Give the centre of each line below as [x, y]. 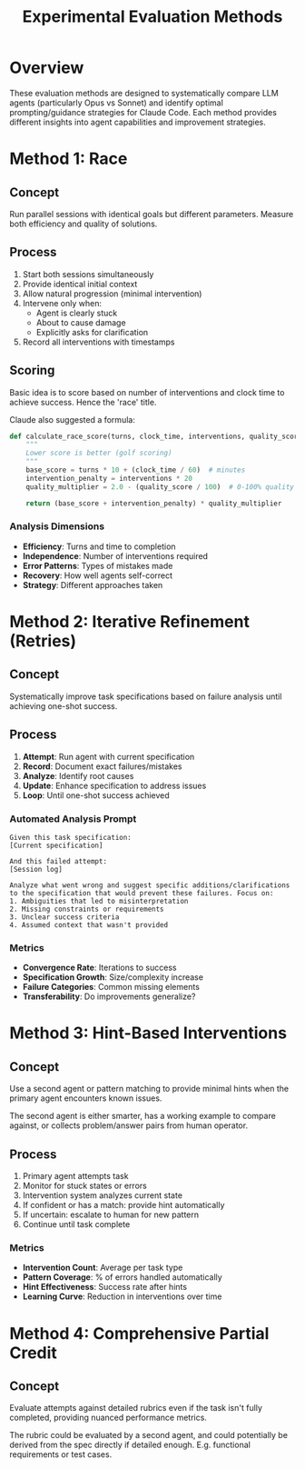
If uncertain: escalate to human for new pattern [111, 1214]
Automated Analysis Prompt [73, 818]
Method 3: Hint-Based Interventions [148, 1033]
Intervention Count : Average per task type [103, 1268]
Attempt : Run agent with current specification [108, 756]
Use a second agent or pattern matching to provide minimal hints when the [149, 1089]
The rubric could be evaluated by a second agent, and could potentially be [149, 1435]
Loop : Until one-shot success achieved [96, 795]
